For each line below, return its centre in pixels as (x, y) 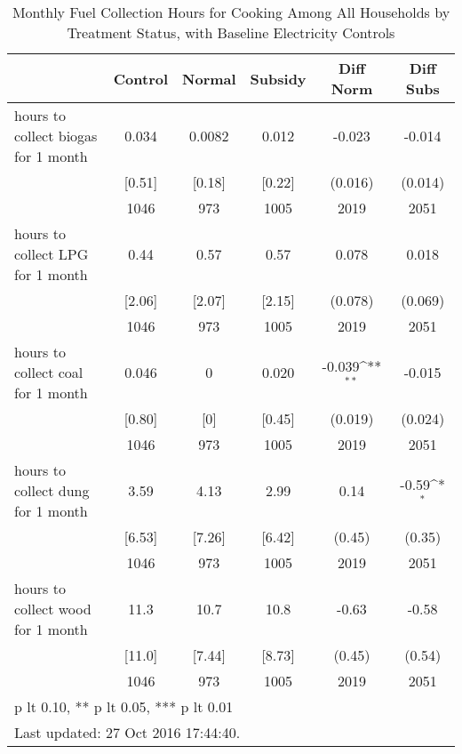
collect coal (49, 372)
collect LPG (52, 254)
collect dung (52, 490)
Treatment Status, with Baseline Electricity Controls (231, 32)
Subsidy (278, 78)
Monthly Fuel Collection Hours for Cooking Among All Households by (231, 12)
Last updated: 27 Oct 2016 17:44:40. (127, 732)
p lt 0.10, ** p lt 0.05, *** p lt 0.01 (124, 706)
